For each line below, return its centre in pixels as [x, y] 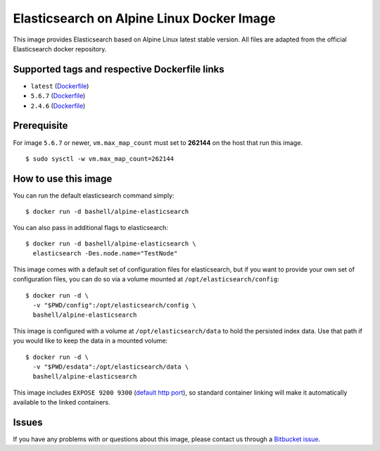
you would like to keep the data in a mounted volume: [90, 341]
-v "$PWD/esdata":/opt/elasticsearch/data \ [111, 367]
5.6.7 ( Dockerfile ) [58, 96]
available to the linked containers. [62, 402]
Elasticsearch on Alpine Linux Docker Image [144, 18]
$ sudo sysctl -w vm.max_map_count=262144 [100, 159]
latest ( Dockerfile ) [60, 86]
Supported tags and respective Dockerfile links [119, 69]
